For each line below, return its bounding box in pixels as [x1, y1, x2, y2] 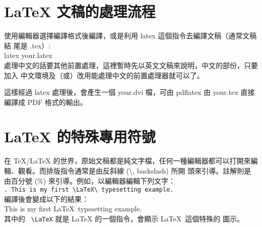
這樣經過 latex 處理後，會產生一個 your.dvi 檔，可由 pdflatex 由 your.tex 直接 [4, 87, 255, 97]
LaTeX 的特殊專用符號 [4, 126, 156, 147]
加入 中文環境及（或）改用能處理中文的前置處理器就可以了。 [4, 70, 204, 80]
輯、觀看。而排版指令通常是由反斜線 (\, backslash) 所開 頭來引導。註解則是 [4, 165, 251, 176]
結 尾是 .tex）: [4, 40, 51, 50]
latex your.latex [4, 50, 52, 61]
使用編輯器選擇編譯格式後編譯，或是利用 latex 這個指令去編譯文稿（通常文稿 [4, 30, 257, 41]
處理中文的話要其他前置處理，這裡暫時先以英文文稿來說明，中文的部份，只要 [4, 60, 258, 70]
